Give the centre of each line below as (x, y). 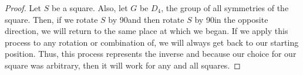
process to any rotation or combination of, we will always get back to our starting (152, 42)
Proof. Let (23, 8)
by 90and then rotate (146, 19)
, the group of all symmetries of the (225, 8)
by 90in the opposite (231, 19)
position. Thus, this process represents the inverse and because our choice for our (151, 54)
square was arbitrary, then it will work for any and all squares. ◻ (123, 65)
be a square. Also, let (90, 8)
